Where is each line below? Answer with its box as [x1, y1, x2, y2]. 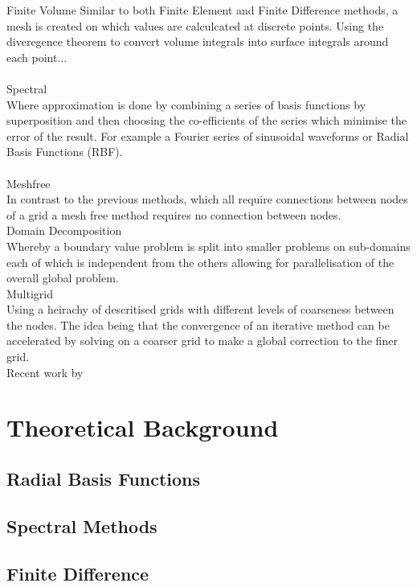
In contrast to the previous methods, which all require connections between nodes [6, 191, 408, 207]
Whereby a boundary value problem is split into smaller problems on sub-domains [6, 237, 411, 254]
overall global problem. [6, 269, 119, 286]
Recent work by [6, 363, 84, 380]
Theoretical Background [6, 411, 279, 444]
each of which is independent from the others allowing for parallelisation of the [6, 253, 395, 270]
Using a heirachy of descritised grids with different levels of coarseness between [6, 301, 395, 318]
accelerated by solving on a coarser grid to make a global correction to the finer [6, 332, 398, 349]
